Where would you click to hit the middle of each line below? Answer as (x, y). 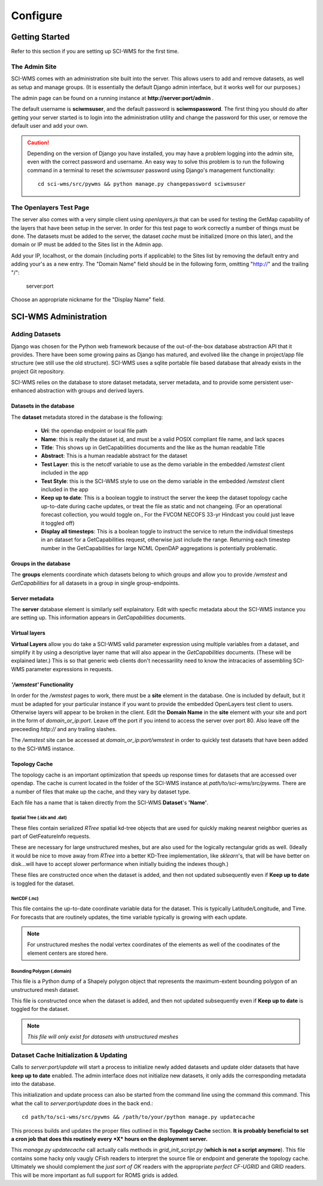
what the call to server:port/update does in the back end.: (82, 1103)
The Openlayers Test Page (50, 207)
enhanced (23, 391)
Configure (37, 16)
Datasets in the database (43, 406)
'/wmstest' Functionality (42, 684)
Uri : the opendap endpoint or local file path (94, 431)
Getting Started (40, 37)
